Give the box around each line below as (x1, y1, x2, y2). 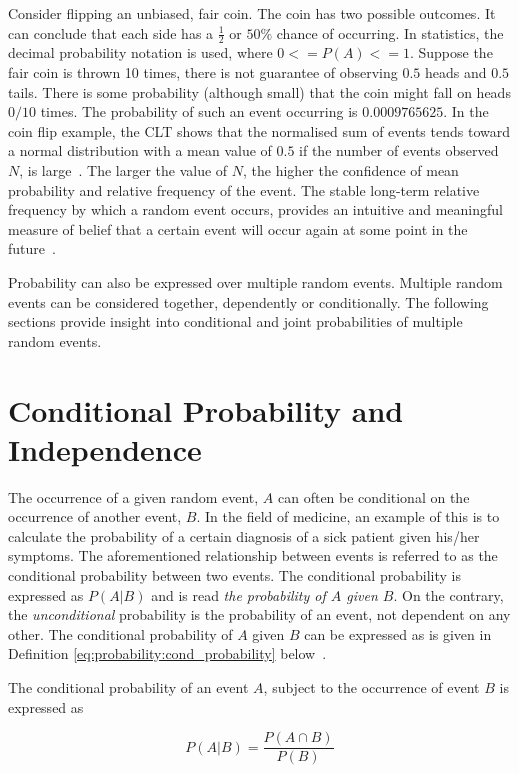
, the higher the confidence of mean (243, 159, 459, 180)
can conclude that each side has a (8, 22, 214, 43)
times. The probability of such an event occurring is (40, 101, 358, 122)
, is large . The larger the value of (19, 159, 228, 180)
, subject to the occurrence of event (263, 676, 480, 697)
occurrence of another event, (8, 506, 182, 527)
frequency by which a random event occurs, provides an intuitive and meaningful (8, 199, 504, 220)
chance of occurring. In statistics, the (276, 22, 504, 43)
